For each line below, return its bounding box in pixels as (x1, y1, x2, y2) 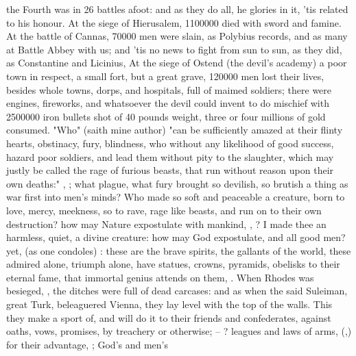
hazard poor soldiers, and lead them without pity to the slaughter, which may (6, 149, 334, 164)
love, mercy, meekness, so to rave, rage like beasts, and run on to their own (6, 203, 322, 217)
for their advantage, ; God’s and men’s (6, 337, 169, 351)
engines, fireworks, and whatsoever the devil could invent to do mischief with (6, 96, 329, 110)
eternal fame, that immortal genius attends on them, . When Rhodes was (6, 270, 314, 284)
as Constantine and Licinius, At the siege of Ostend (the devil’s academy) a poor (6, 55, 347, 70)
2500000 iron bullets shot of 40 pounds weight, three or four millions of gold (6, 109, 326, 123)
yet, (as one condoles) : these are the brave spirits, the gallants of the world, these (6, 243, 351, 257)
